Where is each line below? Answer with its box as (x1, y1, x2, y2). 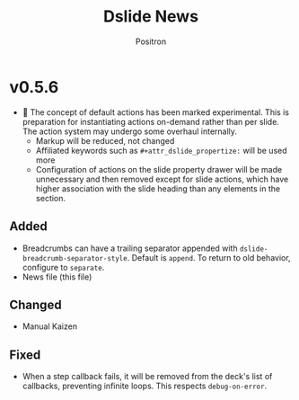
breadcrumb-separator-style (22, 253, 128, 262)
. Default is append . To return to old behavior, (127, 252, 291, 262)
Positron (135, 36, 167, 47)
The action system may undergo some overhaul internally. (22, 126, 238, 137)
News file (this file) (22, 271, 92, 282)
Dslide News (102, 6, 199, 27)
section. (35, 192, 66, 203)
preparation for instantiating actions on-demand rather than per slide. (22, 116, 280, 127)
